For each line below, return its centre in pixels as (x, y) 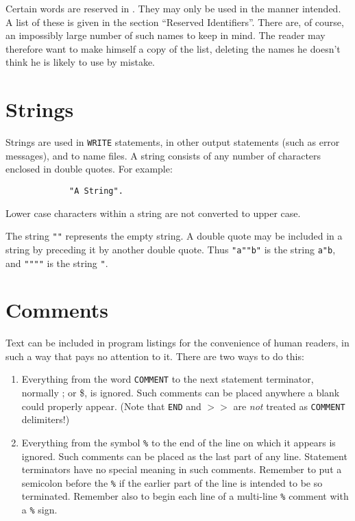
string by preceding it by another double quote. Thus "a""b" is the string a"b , (171, 249)
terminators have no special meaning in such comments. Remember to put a (182, 469)
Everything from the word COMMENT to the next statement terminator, (168, 379)
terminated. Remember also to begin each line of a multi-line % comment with (185, 496)
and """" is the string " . (57, 263)
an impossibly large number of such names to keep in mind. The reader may (166, 35)
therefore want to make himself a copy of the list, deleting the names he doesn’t (173, 48)
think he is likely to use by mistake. (80, 62)
